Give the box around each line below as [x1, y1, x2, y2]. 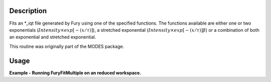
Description [9, 7, 47, 15]
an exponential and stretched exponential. [9, 34, 96, 40]
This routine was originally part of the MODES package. [9, 43, 124, 49]
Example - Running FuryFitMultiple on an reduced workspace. [9, 69, 142, 75]
